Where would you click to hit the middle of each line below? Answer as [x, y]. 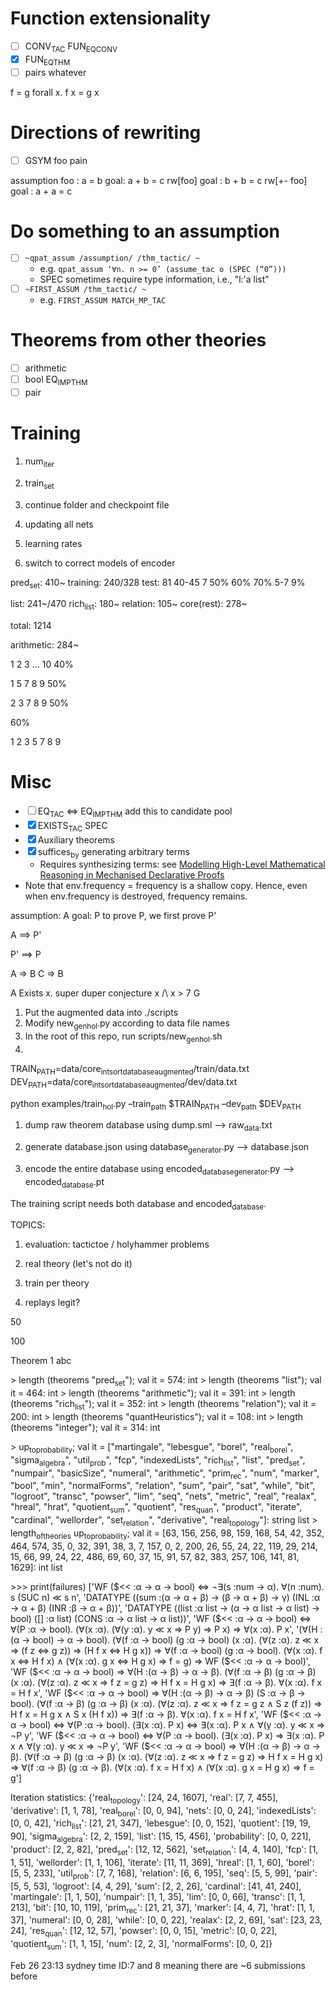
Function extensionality [110, 18]
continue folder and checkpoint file [97, 504]
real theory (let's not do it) [78, 1264]
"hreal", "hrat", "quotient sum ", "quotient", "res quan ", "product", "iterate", [156, 1508]
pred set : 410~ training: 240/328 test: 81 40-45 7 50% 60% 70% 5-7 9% [158, 583]
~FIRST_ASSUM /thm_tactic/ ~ [85, 290]
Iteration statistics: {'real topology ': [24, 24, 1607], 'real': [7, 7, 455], [144, 1798]
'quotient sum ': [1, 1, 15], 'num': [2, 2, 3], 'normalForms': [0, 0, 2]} [141, 1945]
